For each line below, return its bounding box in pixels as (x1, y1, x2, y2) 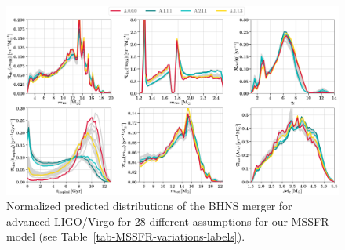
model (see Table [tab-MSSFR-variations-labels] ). (6, 228, 245, 245)
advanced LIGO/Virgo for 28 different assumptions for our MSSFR (6, 212, 329, 229)
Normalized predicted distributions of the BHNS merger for (6, 197, 292, 214)
